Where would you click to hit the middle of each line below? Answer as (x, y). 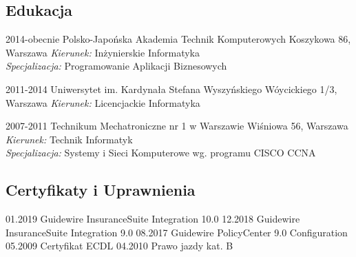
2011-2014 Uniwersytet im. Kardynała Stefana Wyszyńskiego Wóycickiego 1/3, (171, 89)
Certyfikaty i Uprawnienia (101, 190)
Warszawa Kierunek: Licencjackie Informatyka (103, 102)
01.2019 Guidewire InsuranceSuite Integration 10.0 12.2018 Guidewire (153, 219)
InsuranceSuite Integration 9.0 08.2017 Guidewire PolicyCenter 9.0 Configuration (177, 232)
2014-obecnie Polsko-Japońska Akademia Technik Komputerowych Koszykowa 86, (178, 39)
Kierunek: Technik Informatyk (69, 139)
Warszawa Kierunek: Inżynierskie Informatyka (103, 52)
